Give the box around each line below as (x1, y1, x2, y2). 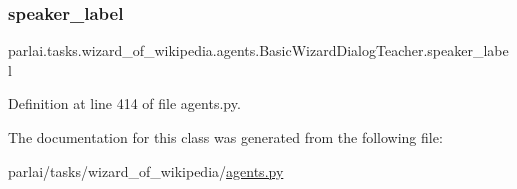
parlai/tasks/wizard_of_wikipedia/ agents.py (8, 160, 284, 181)
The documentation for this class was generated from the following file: (8, 127, 443, 147)
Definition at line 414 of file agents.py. (8, 93, 241, 114)
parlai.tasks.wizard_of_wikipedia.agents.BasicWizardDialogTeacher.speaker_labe (8, 40, 509, 61)
